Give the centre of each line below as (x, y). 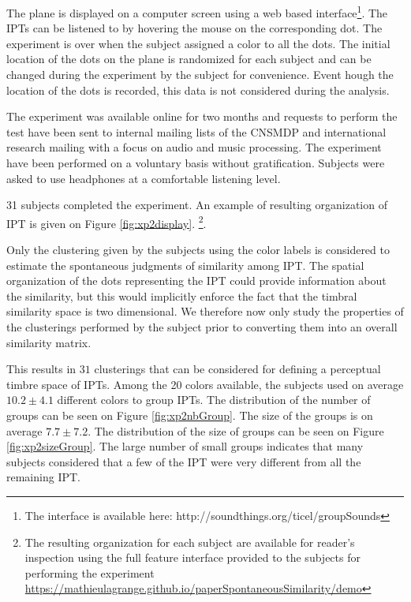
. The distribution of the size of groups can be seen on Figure (236, 430)
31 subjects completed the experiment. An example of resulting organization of (197, 205)
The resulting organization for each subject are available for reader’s (190, 542)
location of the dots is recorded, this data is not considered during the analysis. (198, 90)
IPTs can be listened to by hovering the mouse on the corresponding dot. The (194, 28)
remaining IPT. (43, 477)
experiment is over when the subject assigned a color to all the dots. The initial (198, 43)
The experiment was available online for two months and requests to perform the (202, 116)
